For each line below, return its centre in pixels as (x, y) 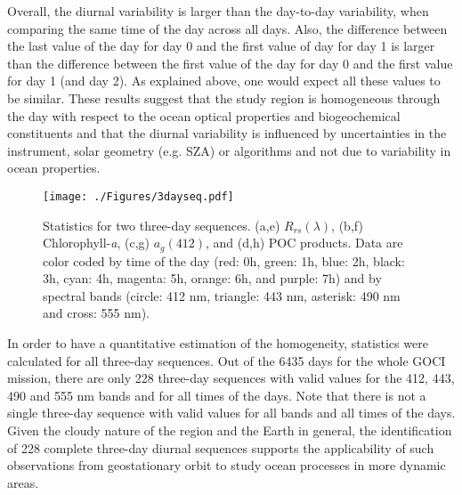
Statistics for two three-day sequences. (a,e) (162, 225)
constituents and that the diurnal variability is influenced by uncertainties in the (227, 133)
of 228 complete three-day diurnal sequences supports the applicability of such (221, 447)
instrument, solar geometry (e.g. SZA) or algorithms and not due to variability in (229, 150)
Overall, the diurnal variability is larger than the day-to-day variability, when (218, 11)
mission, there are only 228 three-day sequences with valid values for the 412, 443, (231, 378)
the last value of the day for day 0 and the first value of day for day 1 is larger (221, 46)
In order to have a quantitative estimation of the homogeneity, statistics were (218, 343)
